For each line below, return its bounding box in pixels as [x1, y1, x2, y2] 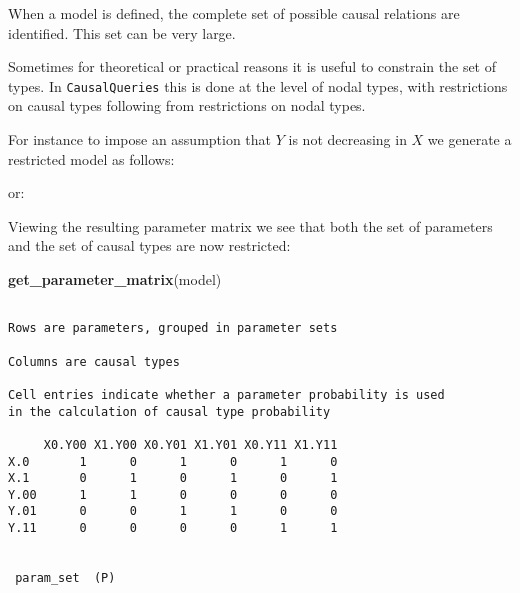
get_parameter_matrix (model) [8, 269, 222, 289]
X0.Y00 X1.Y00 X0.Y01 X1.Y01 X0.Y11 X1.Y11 [43, 437, 338, 452]
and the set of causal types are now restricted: [8, 235, 291, 256]
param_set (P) [15, 571, 116, 586]
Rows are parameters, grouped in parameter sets [8, 321, 338, 336]
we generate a [427, 129, 512, 150]
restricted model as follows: [8, 148, 175, 169]
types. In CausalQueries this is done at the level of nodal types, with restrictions [8, 75, 508, 96]
